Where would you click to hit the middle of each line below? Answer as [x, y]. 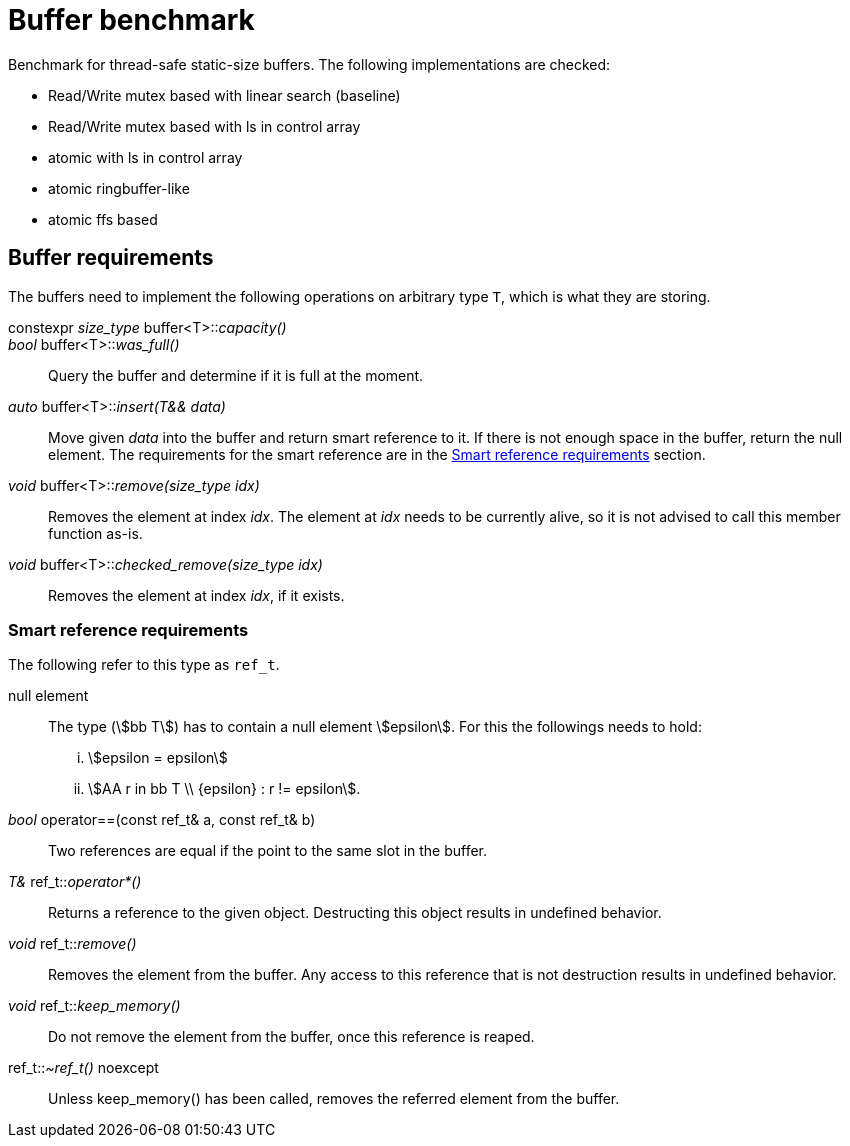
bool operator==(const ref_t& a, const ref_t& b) [162, 820]
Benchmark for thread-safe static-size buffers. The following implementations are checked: [309, 64]
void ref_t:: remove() [72, 944]
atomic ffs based [103, 219]
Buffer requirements [111, 258]
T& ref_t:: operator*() [75, 882]
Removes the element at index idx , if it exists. [196, 595]
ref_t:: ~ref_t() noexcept [83, 1068]
